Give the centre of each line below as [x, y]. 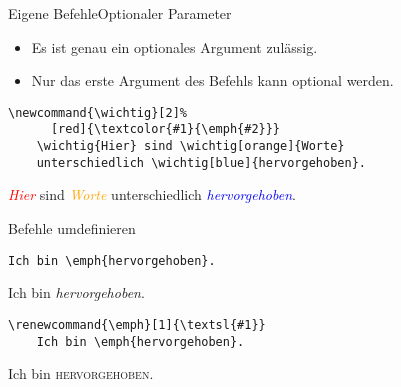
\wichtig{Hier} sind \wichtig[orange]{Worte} [190, 146]
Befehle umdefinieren [72, 228]
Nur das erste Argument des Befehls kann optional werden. [212, 80]
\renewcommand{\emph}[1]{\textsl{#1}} [137, 324]
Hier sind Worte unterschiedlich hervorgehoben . [152, 194]
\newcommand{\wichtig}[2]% [97, 112]
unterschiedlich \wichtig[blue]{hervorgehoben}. [201, 162]
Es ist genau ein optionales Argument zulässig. [174, 46]
